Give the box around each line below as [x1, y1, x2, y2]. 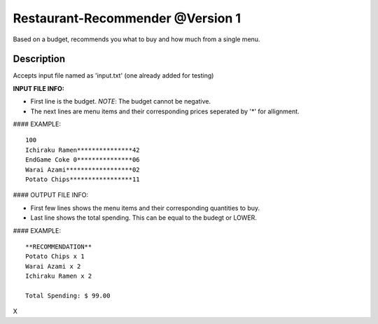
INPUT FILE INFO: [13, 84, 64, 92]
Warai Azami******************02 [25, 165, 140, 174]
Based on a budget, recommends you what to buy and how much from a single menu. [13, 35, 260, 43]
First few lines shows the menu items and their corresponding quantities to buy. [30, 204, 260, 212]
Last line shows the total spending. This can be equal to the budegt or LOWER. [30, 213, 257, 222]
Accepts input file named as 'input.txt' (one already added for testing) [13, 71, 214, 80]
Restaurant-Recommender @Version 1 [13, 10, 241, 26]
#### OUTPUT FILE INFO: [13, 191, 89, 199]
